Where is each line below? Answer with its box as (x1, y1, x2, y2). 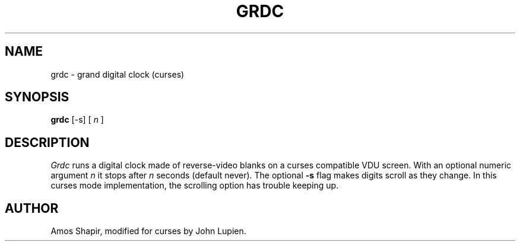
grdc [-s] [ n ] (50, 114, 104, 125)
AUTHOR (5, 200, 59, 216)
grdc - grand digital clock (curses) (50, 69, 185, 79)
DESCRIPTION (5, 135, 90, 150)
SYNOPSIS (5, 90, 69, 105)
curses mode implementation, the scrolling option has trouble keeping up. (50, 180, 339, 191)
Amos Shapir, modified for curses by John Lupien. (50, 226, 246, 237)
